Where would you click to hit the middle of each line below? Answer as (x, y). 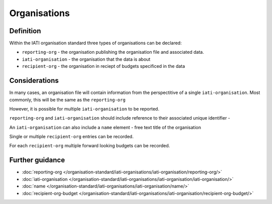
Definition (25, 31)
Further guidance (37, 160)
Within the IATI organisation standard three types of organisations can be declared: (95, 43)
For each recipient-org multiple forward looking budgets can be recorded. (90, 146)
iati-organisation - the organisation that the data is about (86, 59)
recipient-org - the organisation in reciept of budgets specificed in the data (104, 66)
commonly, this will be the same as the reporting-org (67, 99)
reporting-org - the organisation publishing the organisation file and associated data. (113, 52)
